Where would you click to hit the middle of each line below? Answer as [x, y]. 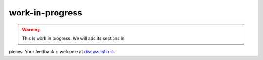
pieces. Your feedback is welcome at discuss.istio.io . [62, 52]
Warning [31, 30]
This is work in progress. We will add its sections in [73, 38]
